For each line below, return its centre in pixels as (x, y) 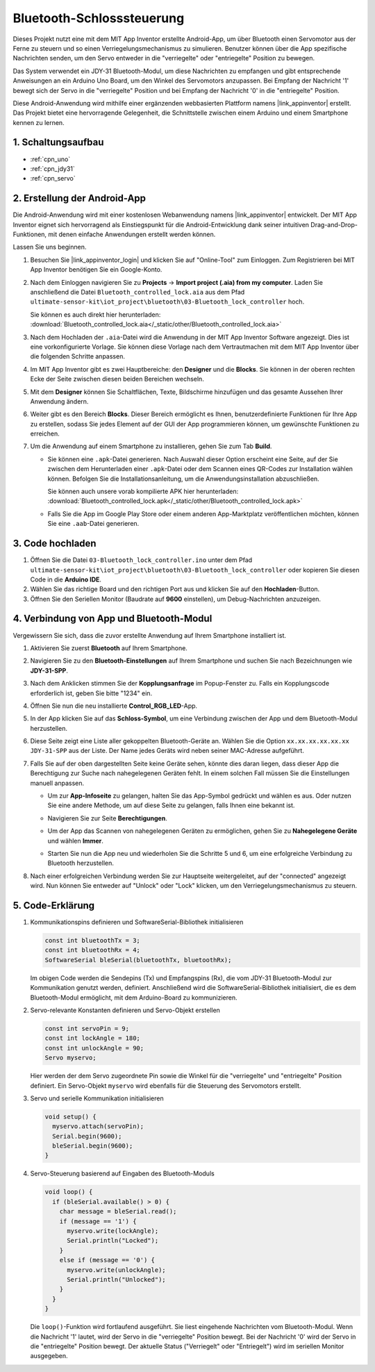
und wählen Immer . (75, 841)
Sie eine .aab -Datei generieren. (93, 524)
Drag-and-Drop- (334, 224)
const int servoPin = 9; (87, 1028)
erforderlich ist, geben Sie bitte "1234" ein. (91, 693)
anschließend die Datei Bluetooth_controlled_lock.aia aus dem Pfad (137, 292)
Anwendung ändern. (59, 401)
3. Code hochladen (55, 544)
